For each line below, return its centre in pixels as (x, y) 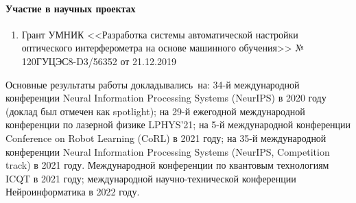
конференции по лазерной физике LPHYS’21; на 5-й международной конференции (178, 124)
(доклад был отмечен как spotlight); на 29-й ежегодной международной (155, 111)
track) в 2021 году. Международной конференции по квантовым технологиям (167, 165)
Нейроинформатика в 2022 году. (73, 192)
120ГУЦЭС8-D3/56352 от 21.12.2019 (99, 61)
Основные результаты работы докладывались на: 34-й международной (153, 84)
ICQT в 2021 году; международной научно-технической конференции (151, 178)
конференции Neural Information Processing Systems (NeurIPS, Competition (168, 151)
